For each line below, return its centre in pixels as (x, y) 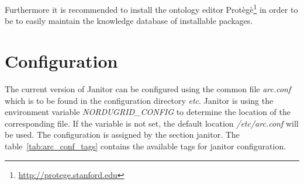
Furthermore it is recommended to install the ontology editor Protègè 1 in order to (151, 8)
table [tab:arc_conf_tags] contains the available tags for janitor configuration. (146, 146)
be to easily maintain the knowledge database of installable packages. (129, 21)
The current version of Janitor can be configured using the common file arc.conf (148, 88)
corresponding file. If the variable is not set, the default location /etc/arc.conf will (152, 123)
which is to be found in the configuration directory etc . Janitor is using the (139, 100)
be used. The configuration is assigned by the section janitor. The (122, 135)
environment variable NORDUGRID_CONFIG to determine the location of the (148, 112)
